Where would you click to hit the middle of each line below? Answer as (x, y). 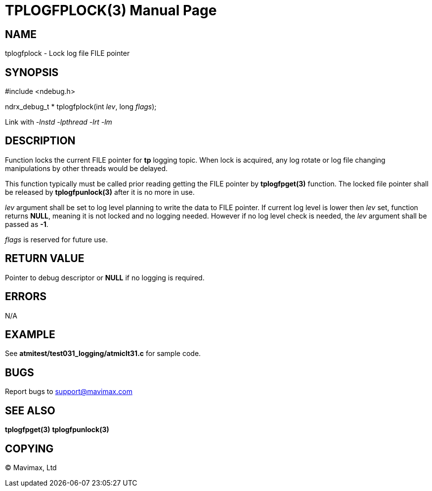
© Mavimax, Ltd (31, 467)
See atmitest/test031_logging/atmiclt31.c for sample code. (103, 354)
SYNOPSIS (32, 72)
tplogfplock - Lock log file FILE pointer (67, 53)
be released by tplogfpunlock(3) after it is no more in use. (100, 192)
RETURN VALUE (45, 259)
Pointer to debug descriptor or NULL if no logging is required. (105, 277)
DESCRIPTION (40, 141)
